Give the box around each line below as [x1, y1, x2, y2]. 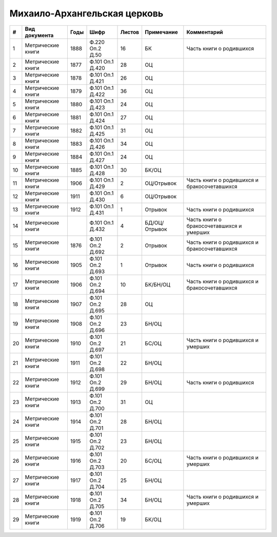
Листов [120, 28, 140, 35]
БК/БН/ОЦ [145, 281, 170, 288]
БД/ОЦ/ [145, 219, 164, 226]
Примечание [145, 28, 178, 35]
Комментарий [186, 28, 223, 35]
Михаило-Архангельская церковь [9, 8, 164, 19]
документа [25, 31, 54, 39]
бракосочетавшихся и [186, 222, 242, 229]
